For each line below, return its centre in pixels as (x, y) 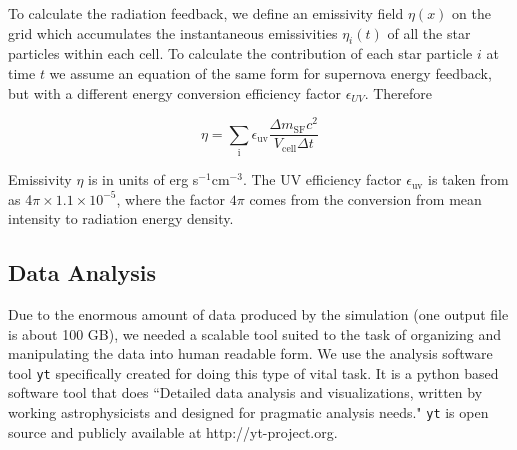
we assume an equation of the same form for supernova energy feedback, (270, 72)
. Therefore (398, 92)
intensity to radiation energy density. (121, 218)
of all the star (429, 32)
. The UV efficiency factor (322, 179)
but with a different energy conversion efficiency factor (175, 92)
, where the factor (171, 198)
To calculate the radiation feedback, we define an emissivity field (206, 13)
